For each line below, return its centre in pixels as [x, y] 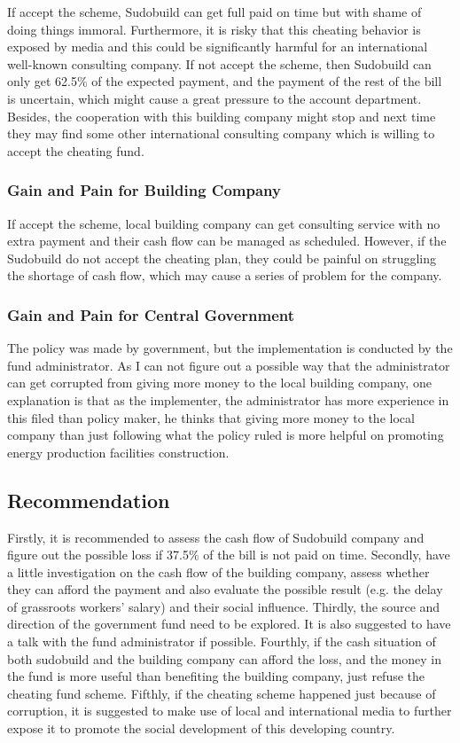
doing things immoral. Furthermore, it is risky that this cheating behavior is [214, 29]
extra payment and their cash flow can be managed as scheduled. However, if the [227, 241]
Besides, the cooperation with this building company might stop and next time [222, 116]
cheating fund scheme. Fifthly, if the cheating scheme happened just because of [222, 693]
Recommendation [89, 500]
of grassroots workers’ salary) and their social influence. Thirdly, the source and [224, 606]
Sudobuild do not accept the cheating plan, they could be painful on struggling [222, 258]
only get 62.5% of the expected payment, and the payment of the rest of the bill [225, 81]
